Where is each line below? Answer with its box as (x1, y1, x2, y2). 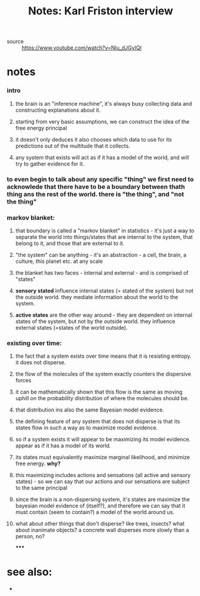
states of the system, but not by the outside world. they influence (15, 318, 176, 325)
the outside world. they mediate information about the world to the (15, 293, 179, 300)
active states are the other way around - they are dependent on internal (15, 311, 193, 318)
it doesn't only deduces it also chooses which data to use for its (15, 136, 172, 143)
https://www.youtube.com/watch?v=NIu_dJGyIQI (21, 44, 142, 51)
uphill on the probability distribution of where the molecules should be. (15, 395, 189, 402)
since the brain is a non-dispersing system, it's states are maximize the (15, 496, 190, 503)
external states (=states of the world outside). (15, 324, 128, 331)
